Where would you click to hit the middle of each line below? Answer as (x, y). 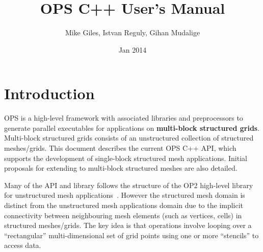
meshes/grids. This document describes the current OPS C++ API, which (120, 148)
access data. (23, 245)
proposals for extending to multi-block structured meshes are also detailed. (121, 168)
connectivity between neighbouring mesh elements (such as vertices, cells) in (123, 215)
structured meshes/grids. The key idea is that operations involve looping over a (128, 225)
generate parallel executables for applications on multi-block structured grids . (132, 128)
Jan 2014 (133, 49)
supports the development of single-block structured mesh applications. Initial (126, 158)
